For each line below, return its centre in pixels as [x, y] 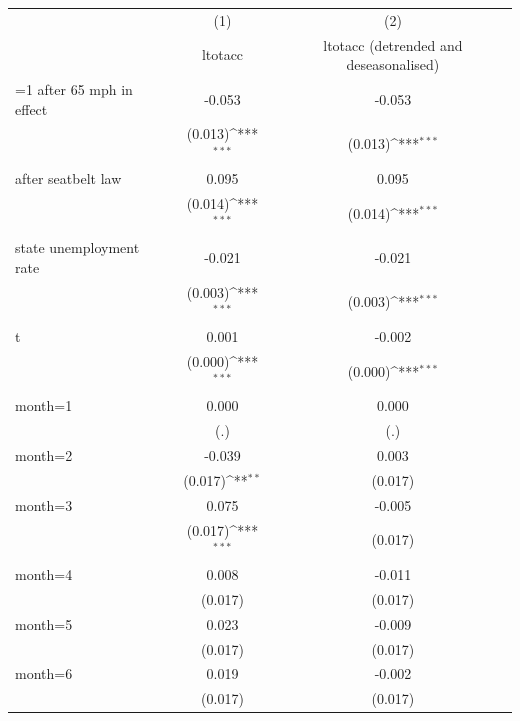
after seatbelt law [68, 177]
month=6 [44, 673]
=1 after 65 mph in [74, 89]
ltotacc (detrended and [393, 44]
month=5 [44, 623]
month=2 [44, 455]
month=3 [44, 504]
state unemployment [77, 247]
